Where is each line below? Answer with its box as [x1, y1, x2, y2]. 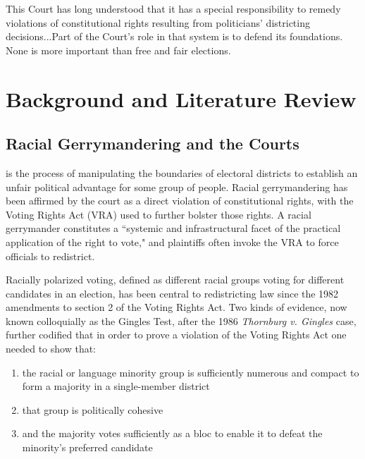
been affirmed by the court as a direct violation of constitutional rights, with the [6, 193, 354, 208]
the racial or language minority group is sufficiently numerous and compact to [22, 365, 359, 379]
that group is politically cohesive [22, 402, 163, 417]
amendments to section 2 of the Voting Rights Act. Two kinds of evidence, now [6, 300, 347, 314]
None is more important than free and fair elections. [6, 42, 231, 57]
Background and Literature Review [6, 84, 357, 113]
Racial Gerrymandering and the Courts [6, 133, 299, 154]
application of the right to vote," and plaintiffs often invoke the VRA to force [6, 234, 339, 249]
